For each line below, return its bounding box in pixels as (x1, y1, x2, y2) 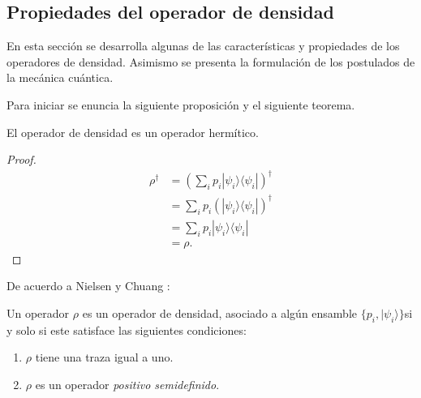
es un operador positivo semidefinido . (35, 376, 220, 393)
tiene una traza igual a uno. (35, 349, 174, 366)
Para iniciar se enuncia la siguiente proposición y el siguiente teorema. (6, 96, 355, 113)
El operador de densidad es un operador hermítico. (6, 123, 259, 140)
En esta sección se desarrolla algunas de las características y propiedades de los (6, 37, 400, 54)
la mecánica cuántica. (6, 69, 114, 86)
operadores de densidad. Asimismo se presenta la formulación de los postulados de (6, 53, 415, 70)
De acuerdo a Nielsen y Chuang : (6, 277, 170, 294)
